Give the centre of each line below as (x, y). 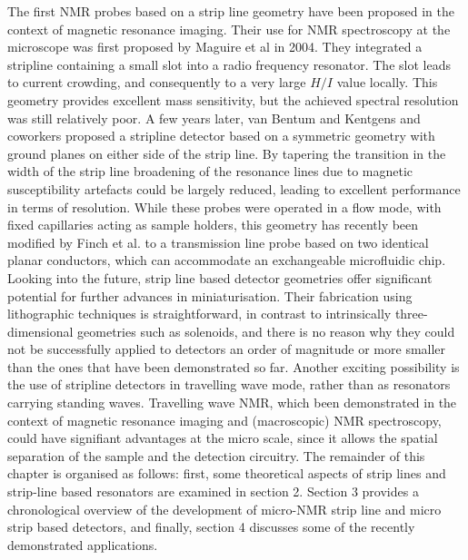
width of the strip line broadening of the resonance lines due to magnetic (210, 171)
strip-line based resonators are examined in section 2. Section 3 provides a (213, 491)
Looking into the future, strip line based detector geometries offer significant (220, 277)
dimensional (40, 331)
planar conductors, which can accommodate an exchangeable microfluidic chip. (227, 260)
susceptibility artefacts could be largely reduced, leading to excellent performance (234, 188)
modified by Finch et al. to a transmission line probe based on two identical (218, 242)
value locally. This (387, 82)
